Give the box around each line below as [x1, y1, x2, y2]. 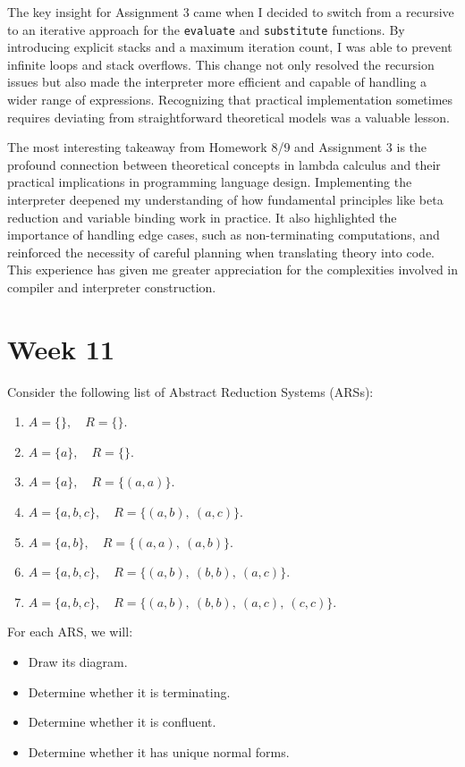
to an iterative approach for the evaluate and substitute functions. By [7, 20, 405, 38]
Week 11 [7, 330, 115, 367]
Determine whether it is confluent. [28, 712, 216, 731]
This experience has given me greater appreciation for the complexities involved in [7, 260, 459, 279]
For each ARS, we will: [7, 622, 133, 641]
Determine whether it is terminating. [28, 682, 231, 701]
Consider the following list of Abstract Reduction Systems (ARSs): [7, 382, 374, 400]
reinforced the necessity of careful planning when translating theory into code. [7, 242, 435, 261]
